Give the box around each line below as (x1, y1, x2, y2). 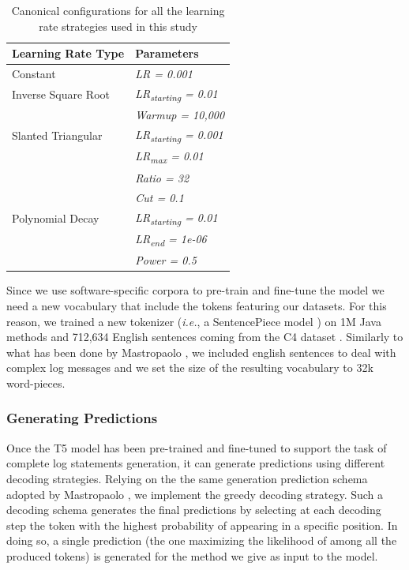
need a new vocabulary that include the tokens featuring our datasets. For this (6, 297, 387, 313)
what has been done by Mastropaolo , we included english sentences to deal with (6, 343, 396, 360)
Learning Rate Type (12, 45, 125, 62)
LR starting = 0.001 (135, 126, 223, 144)
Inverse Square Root (12, 86, 111, 103)
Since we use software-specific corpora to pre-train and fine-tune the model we (6, 282, 385, 298)
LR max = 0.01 (135, 148, 204, 167)
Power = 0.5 (135, 252, 197, 268)
